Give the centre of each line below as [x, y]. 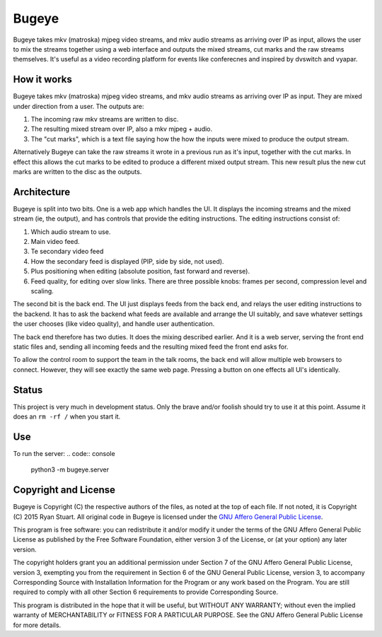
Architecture [42, 192]
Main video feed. [56, 242]
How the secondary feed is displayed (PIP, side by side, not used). [127, 261]
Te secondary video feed [67, 252]
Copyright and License [64, 490]
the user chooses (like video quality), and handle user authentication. [114, 324]
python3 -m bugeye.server [70, 469]
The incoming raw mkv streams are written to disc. [105, 119]
